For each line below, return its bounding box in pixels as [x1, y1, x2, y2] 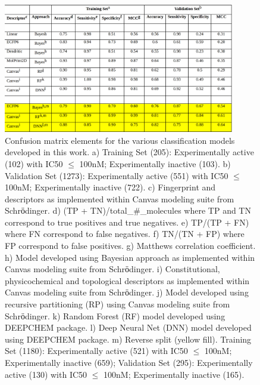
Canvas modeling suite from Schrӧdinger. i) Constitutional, [5, 263, 220, 275]
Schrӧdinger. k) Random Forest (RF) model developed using [5, 309, 225, 322]
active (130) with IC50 [5, 368, 87, 380]
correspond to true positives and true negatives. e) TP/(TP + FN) [5, 215, 249, 228]
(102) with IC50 [5, 157, 63, 170]
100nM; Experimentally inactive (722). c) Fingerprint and [5, 181, 216, 193]
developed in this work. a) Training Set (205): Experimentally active [5, 146, 254, 158]
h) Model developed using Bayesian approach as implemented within [5, 251, 255, 263]
